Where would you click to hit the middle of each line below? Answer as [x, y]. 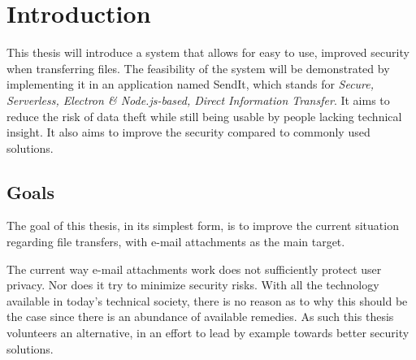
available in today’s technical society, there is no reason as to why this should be [207, 300]
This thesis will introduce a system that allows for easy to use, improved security [208, 52]
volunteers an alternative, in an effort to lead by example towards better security [208, 333]
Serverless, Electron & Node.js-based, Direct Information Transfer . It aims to [198, 100]
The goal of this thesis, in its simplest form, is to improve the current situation [203, 226]
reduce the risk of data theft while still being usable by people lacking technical [204, 116]
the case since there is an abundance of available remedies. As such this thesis [200, 317]
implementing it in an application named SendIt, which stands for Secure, [191, 84]
